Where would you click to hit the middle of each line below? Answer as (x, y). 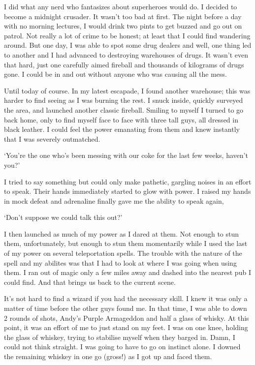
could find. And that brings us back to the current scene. (90, 282)
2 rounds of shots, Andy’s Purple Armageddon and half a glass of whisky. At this (127, 318)
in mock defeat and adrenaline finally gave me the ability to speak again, (114, 200)
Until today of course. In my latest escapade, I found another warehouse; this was (127, 90)
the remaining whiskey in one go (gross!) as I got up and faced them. (108, 356)
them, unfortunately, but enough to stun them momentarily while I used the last (126, 243)
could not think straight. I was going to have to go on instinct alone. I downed (122, 347)
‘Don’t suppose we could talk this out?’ (63, 217)
